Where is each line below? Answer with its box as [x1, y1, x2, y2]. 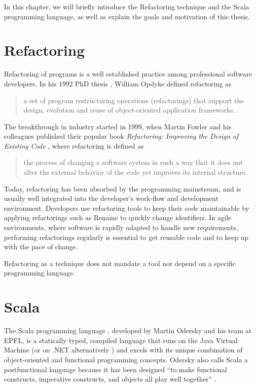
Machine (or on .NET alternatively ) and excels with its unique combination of [4, 345, 243, 355]
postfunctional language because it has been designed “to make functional [4, 364, 227, 374]
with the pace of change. [4, 241, 78, 252]
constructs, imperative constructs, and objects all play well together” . [4, 374, 217, 384]
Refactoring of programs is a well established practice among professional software [4, 69, 252, 79]
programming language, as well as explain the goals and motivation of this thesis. [4, 11, 250, 21]
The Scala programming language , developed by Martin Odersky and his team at [4, 325, 252, 336]
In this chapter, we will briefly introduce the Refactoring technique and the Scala [4, 1, 250, 11]
